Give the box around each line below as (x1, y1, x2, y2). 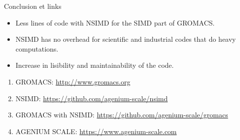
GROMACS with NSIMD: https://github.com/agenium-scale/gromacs (15, 110, 228, 120)
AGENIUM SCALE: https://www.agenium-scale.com (15, 126, 177, 136)
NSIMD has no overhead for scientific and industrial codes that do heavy (15, 34, 236, 44)
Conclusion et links (4, 1, 62, 11)
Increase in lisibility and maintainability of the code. (15, 60, 174, 70)
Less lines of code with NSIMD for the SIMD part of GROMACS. (15, 17, 215, 28)
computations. (15, 43, 59, 54)
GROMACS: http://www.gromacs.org (15, 76, 131, 86)
